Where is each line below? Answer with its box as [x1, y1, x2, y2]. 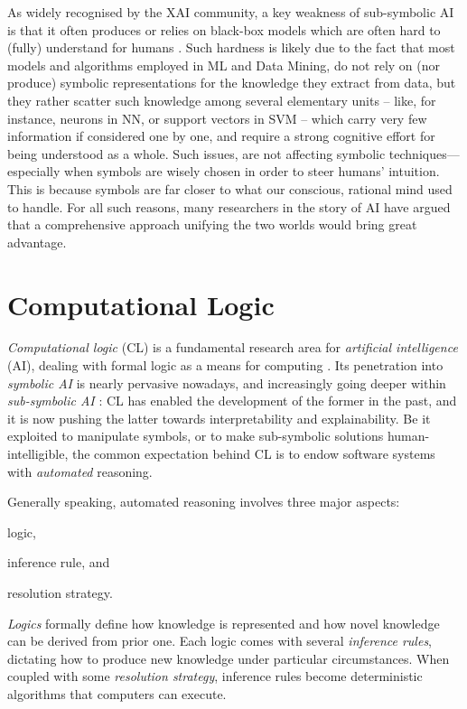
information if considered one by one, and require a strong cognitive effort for [7, 126, 435, 145]
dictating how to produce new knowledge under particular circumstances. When [7, 648, 450, 667]
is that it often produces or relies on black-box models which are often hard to [7, 20, 441, 39]
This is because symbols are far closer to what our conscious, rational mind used [7, 179, 453, 198]
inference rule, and [7, 553, 110, 572]
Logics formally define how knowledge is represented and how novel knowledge [7, 613, 440, 632]
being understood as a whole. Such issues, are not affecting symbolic [7, 144, 386, 163]
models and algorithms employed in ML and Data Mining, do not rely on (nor [7, 55, 441, 74]
